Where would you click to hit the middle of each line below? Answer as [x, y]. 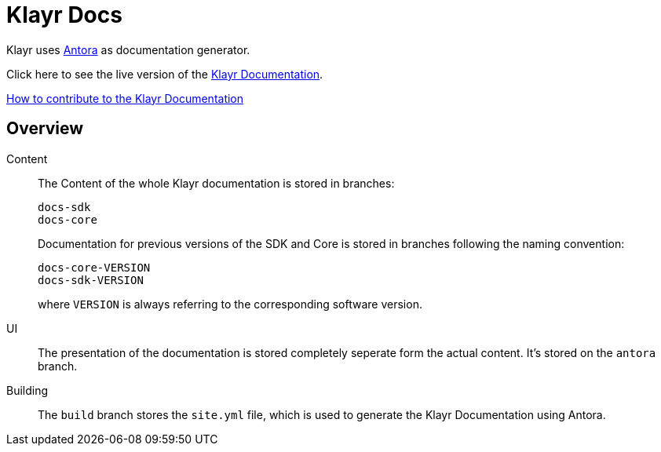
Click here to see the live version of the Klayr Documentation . [165, 74]
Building [27, 390]
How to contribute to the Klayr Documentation [125, 98]
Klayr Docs [64, 15]
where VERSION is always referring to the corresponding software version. [230, 304]
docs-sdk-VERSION [91, 280]
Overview [45, 129]
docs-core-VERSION [94, 267]
